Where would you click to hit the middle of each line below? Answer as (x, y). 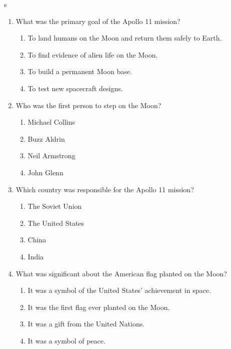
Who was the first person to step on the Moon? (88, 105)
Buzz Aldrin (46, 138)
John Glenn (45, 172)
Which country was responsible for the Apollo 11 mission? (105, 189)
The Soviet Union (55, 206)
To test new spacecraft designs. (75, 88)
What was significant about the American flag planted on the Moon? (121, 273)
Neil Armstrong (51, 155)
